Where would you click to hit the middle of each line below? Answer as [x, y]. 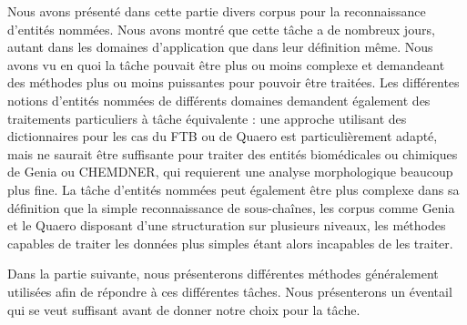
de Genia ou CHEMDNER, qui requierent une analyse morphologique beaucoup [230, 172]
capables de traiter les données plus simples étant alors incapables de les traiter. [230, 243]
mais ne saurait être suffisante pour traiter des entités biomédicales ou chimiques [233, 153]
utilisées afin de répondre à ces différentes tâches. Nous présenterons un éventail [230, 291]
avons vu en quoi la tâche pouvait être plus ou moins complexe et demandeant [226, 64]
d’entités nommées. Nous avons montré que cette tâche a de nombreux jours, [221, 29]
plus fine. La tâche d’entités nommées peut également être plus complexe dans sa [233, 189]
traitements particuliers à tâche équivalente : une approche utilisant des [207, 118]
